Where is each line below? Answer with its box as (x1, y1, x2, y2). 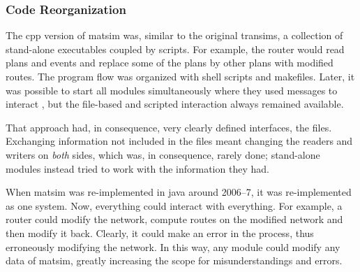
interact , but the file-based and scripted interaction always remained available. (6, 96, 344, 111)
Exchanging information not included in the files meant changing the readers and (6, 134, 353, 148)
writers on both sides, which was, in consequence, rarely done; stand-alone (6, 147, 320, 162)
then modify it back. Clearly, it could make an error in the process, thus (6, 225, 314, 240)
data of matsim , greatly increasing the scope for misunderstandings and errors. (6, 253, 343, 268)
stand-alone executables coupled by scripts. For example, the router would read (6, 41, 345, 56)
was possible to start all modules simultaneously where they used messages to (6, 83, 338, 97)
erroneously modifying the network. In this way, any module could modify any (6, 239, 340, 254)
